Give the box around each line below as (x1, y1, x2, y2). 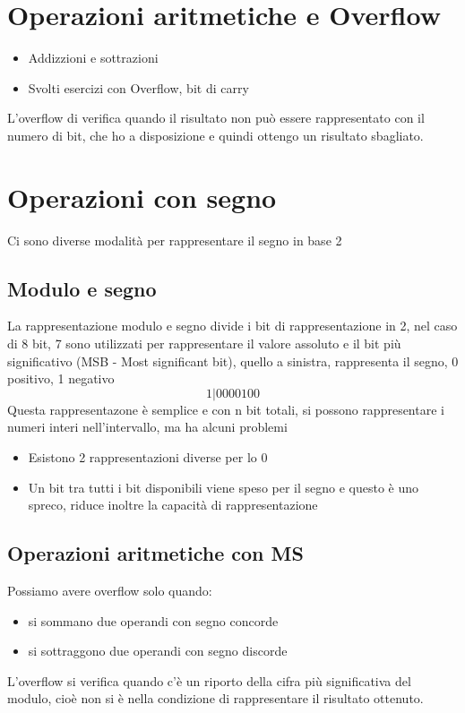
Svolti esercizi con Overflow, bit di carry (28, 78, 249, 97)
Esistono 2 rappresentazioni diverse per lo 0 (28, 447, 268, 466)
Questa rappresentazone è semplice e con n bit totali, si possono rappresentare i (7, 399, 444, 418)
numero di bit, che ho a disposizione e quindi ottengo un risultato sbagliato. (7, 125, 424, 144)
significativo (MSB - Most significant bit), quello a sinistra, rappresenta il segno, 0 (7, 351, 459, 370)
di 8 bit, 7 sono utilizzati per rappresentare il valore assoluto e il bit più (7, 334, 401, 353)
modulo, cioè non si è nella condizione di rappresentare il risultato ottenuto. (7, 689, 424, 708)
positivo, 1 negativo (7, 369, 115, 388)
